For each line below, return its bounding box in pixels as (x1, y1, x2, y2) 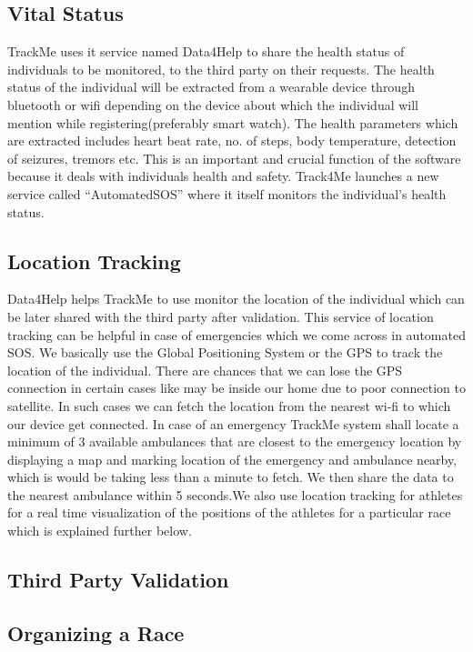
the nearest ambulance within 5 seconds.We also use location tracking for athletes (7, 485, 463, 504)
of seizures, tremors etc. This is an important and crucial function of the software (7, 148, 461, 167)
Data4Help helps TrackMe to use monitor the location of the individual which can (7, 289, 465, 308)
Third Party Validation (7, 566, 229, 594)
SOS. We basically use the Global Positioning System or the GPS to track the (7, 343, 443, 362)
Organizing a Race (7, 618, 185, 647)
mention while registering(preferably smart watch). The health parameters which (7, 113, 458, 132)
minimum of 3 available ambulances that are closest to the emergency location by (7, 432, 462, 451)
